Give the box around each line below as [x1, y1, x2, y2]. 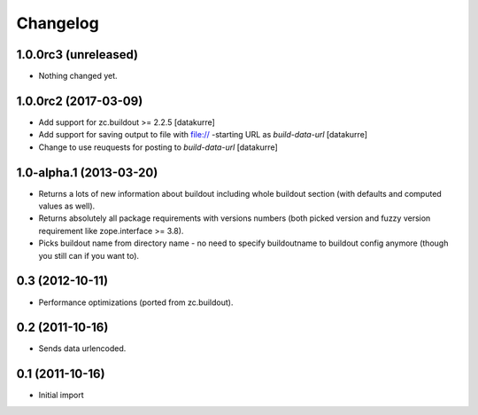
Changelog [16, 13, 99, 33]
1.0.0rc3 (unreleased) [16, 47, 139, 62]
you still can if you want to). [38, 250, 140, 261]
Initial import [38, 390, 84, 401]
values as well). [38, 200, 96, 212]
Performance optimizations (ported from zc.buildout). [38, 297, 234, 308]
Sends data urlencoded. [38, 343, 127, 354]
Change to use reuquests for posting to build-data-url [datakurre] [38, 142, 278, 153]
